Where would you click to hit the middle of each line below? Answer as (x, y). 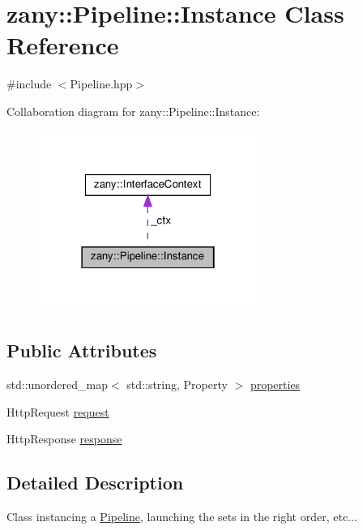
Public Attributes (82, 350)
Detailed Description (95, 483)
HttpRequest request (58, 411)
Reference (63, 45)
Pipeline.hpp (101, 84)
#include (29, 84)
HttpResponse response (64, 439)
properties (275, 384)
